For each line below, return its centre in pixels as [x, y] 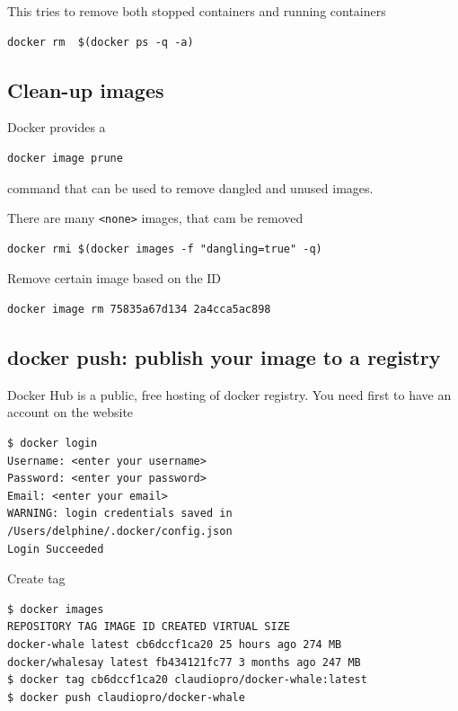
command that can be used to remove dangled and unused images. [190, 187]
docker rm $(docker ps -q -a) [101, 42]
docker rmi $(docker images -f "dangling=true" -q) [165, 249]
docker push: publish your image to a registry [224, 357]
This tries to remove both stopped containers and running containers [197, 11]
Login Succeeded [56, 549]
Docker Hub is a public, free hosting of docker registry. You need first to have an [229, 394]
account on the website [70, 412]
